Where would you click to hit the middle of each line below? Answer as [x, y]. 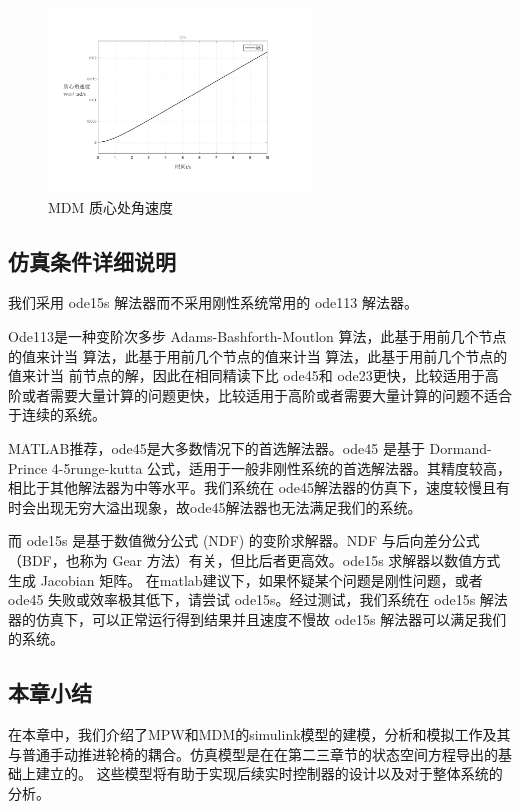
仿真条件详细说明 [92, 260]
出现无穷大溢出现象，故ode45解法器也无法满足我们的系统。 [228, 506]
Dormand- [460, 448]
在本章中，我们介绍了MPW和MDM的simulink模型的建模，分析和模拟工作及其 [259, 734]
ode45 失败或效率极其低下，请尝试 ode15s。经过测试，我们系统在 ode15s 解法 [258, 599]
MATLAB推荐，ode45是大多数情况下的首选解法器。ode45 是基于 [216, 448]
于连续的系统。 [57, 414]
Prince [28, 467]
